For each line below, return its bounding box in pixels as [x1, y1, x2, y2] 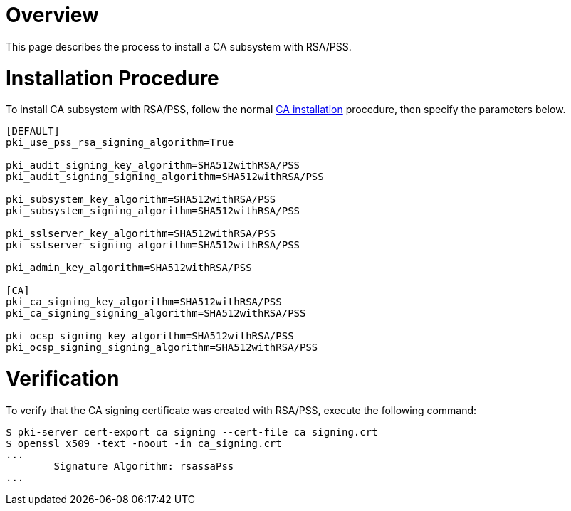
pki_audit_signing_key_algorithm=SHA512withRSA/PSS [6, 159, 300, 172]
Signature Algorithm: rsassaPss [53, 460, 234, 472]
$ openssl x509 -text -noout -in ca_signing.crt [6, 437, 282, 449]
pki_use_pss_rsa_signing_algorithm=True [6, 137, 234, 149]
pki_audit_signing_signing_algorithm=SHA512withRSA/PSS [6, 171, 324, 183]
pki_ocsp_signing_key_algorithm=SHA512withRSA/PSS [6, 330, 294, 342]
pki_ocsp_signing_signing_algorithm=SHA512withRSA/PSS [6, 342, 318, 354]
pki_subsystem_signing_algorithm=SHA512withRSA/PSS [6, 205, 300, 217]
